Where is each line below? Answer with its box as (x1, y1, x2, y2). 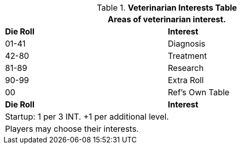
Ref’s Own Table (168, 87, 230, 97)
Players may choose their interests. (5, 124, 139, 134)
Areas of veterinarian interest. (107, 14, 226, 24)
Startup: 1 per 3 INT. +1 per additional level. (5, 112, 169, 122)
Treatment (168, 51, 207, 61)
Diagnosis (168, 39, 206, 49)
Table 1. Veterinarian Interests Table (97, 3, 237, 13)
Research (168, 63, 204, 73)
